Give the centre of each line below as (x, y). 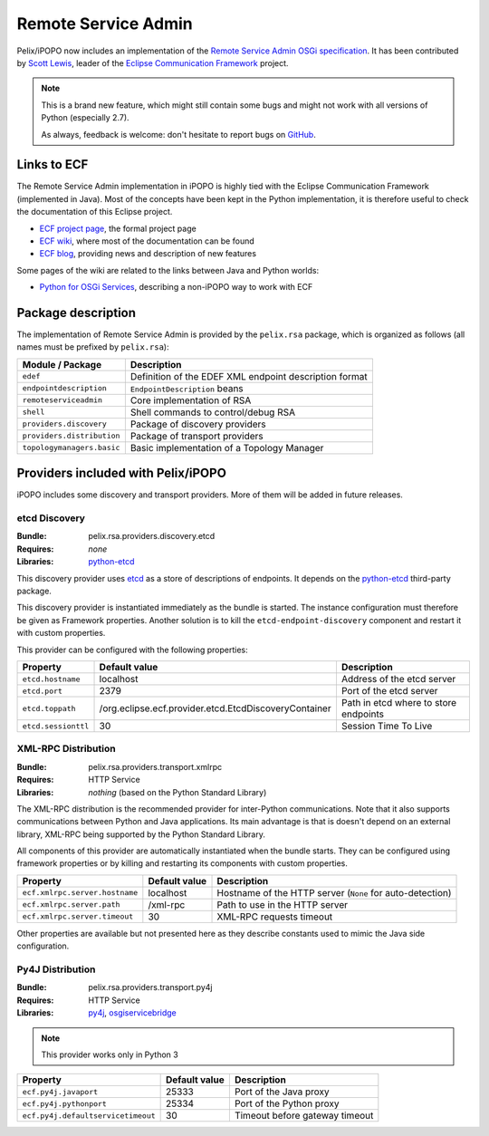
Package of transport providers (197, 436)
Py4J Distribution (56, 969)
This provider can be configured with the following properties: (132, 650)
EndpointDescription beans (187, 388)
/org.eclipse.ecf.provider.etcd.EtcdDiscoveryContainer (215, 708)
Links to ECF (53, 164)
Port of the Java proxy (282, 1092)
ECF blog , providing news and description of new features (148, 254)
